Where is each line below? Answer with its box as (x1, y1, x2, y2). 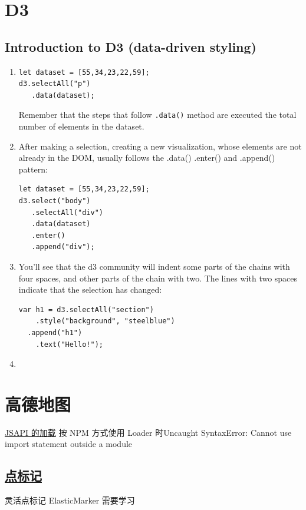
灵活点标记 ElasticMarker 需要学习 (5, 494, 135, 506)
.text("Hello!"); (35, 340, 103, 349)
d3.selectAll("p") (18, 80, 91, 88)
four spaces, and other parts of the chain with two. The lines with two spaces (18, 271, 298, 284)
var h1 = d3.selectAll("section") (18, 305, 154, 314)
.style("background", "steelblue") (35, 317, 175, 326)
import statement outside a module (5, 438, 133, 450)
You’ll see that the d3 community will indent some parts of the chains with (18, 260, 290, 272)
